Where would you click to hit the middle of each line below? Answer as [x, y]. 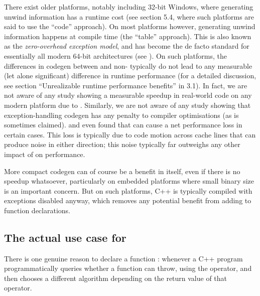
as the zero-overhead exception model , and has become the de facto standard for [127, 46]
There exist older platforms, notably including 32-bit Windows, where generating [129, 7]
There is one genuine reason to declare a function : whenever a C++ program [123, 258]
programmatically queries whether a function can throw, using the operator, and [128, 268]
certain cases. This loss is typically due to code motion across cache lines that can [130, 134]
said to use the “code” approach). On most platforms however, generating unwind [130, 26]
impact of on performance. [45, 154]
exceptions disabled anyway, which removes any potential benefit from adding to [128, 200]
